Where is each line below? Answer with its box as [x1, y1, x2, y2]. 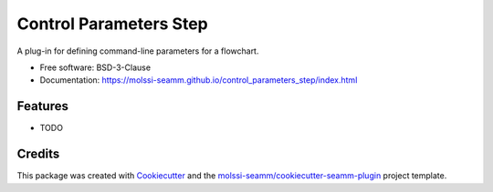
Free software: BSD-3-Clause [39, 62, 151, 73]
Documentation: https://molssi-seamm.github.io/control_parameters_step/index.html [39, 75, 358, 86]
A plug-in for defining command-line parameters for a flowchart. [16, 45, 259, 56]
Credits [16, 147, 60, 162]
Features [16, 98, 68, 114]
